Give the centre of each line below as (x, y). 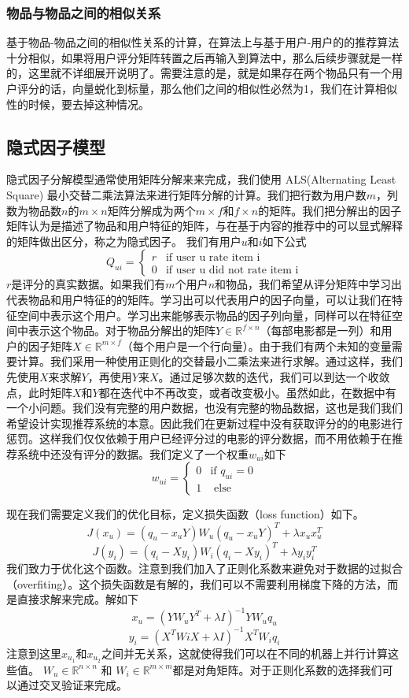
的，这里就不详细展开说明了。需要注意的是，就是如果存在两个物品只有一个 (199, 73)
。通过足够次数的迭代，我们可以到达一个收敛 (274, 376)
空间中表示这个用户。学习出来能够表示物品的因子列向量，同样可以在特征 (204, 315)
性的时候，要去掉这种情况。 (78, 104)
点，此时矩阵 (39, 392)
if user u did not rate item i (232, 270)
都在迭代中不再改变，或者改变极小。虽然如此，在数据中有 (247, 392)
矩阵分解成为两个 (151, 210)
